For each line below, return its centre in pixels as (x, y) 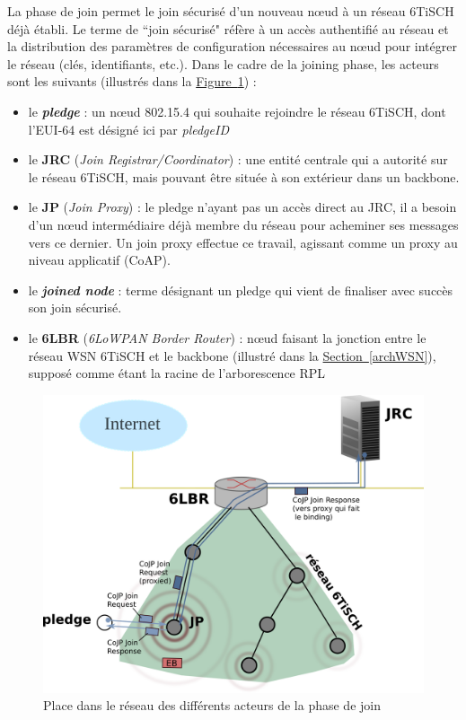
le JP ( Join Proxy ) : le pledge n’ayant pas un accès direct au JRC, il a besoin (242, 207)
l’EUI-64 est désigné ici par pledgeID (128, 129)
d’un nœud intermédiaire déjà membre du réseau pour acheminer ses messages (243, 224)
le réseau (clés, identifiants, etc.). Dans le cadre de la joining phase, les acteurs (223, 63)
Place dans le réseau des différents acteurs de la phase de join (212, 705)
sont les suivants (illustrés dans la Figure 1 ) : (132, 81)
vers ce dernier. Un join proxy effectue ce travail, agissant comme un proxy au (243, 242)
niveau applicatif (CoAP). (99, 260)
